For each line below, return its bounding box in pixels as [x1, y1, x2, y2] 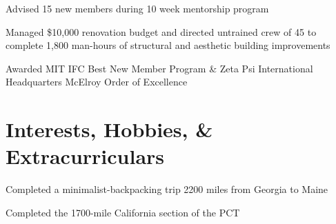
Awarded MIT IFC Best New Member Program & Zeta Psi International [6, 61, 313, 75]
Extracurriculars [6, 142, 165, 170]
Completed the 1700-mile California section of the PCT [6, 205, 240, 219]
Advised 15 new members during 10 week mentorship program [6, 1, 269, 15]
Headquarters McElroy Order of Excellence [6, 74, 188, 89]
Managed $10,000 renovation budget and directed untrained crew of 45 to [6, 24, 317, 39]
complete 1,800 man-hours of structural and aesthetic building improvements [6, 38, 330, 52]
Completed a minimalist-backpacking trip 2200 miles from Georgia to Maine [6, 182, 328, 196]
